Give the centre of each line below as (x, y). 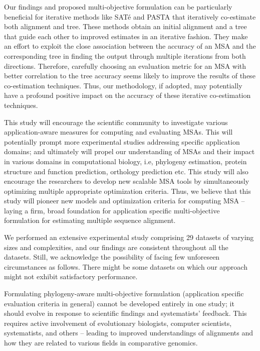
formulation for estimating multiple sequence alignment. (90, 220)
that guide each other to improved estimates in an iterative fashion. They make (126, 36)
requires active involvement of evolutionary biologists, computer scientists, (118, 323)
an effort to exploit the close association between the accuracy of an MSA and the (130, 46)
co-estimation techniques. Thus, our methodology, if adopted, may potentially (123, 85)
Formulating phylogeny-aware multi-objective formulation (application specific (124, 294)
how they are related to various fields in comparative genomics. (101, 342)
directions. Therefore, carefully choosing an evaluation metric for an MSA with (125, 66)
